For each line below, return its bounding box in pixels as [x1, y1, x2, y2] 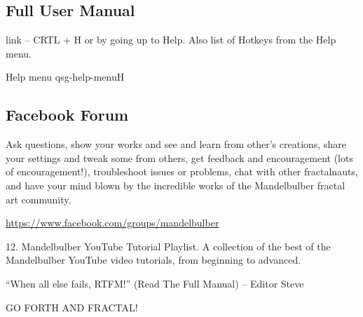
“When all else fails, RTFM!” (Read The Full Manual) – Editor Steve [6, 276, 304, 290]
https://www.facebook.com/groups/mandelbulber [6, 215, 219, 230]
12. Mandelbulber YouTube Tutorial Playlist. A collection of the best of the [6, 238, 331, 253]
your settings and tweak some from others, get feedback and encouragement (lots [6, 150, 353, 165]
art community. [6, 191, 71, 206]
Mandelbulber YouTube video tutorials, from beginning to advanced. [6, 252, 301, 267]
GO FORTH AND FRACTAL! [6, 299, 138, 314]
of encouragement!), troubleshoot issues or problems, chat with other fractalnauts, [6, 164, 358, 179]
